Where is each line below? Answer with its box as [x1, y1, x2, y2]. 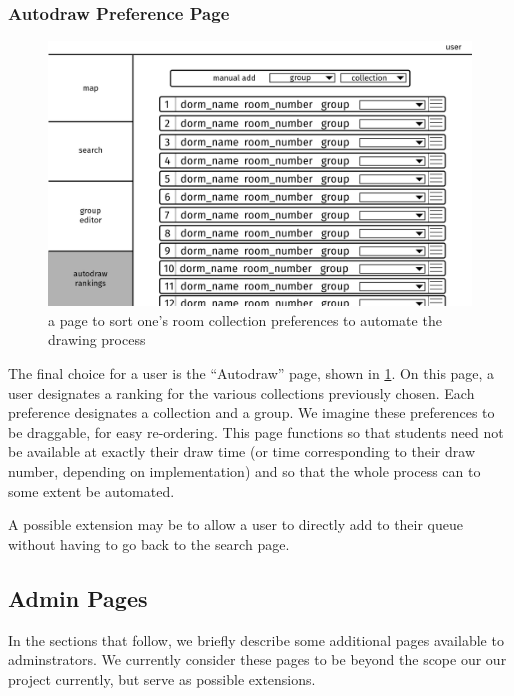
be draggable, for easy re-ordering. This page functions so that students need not [8, 421, 504, 442]
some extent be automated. [8, 480, 175, 501]
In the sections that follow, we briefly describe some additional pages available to [8, 629, 504, 650]
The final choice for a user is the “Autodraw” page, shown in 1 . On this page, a [8, 363, 495, 383]
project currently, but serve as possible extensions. [8, 668, 316, 689]
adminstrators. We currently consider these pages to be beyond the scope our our [8, 649, 507, 670]
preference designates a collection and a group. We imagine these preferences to [8, 402, 495, 423]
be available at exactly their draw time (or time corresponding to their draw [8, 441, 476, 462]
